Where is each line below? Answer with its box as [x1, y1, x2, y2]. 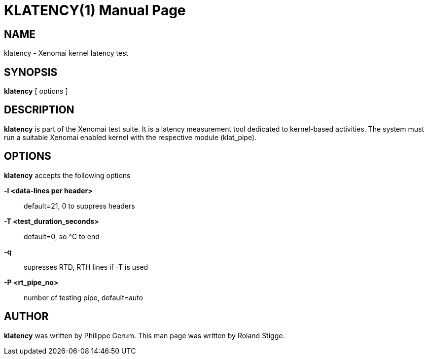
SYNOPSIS [4, 66, 58, 78]
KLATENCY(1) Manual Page [4, 2, 186, 19]
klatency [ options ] [4, 87, 68, 96]
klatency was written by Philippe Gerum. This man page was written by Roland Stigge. [4, 331, 285, 340]
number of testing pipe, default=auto [24, 293, 143, 302]
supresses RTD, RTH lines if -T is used [24, 262, 148, 271]
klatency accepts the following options [4, 171, 131, 179]
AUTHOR [4, 310, 49, 323]
